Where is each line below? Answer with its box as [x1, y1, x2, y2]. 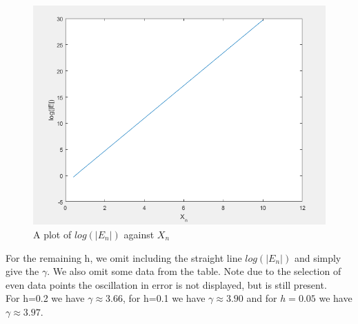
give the [6, 264, 39, 278]
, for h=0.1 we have [122, 291, 206, 305]
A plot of [33, 227, 72, 241]
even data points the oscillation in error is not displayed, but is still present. [6, 277, 327, 292]
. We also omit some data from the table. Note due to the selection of [47, 264, 341, 278]
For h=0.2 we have [6, 291, 85, 305]
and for [246, 291, 277, 305]
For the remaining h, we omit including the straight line [6, 250, 242, 265]
